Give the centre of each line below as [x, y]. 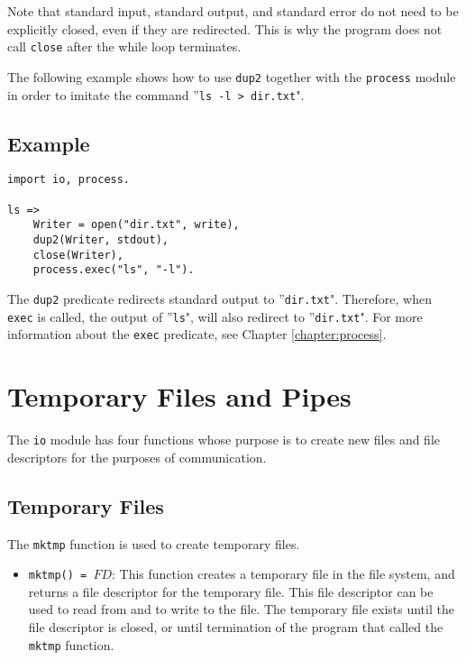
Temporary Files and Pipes [179, 396]
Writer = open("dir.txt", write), [136, 225]
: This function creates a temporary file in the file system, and [283, 574]
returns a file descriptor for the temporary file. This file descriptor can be [231, 591]
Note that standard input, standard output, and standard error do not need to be [233, 11]
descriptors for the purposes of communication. [137, 457]
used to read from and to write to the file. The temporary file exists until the [241, 609]
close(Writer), [78, 255]
